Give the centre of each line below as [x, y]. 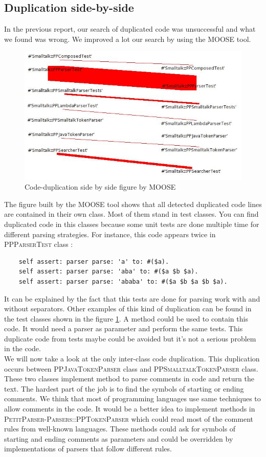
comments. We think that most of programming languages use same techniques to [132, 398]
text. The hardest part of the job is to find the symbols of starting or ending [124, 388]
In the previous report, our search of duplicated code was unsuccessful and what [130, 29]
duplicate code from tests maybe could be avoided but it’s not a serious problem [130, 338]
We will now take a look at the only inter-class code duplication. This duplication [132, 359]
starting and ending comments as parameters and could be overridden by [119, 438]
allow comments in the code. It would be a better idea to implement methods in [130, 409]
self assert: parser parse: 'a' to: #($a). [94, 261]
